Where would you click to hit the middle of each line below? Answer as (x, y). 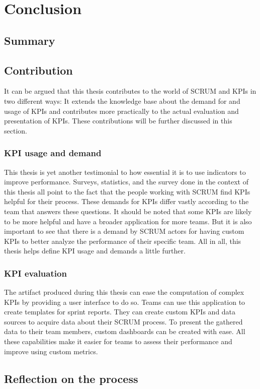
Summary (30, 40)
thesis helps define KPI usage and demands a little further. (95, 251)
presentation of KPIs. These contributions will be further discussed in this (118, 121)
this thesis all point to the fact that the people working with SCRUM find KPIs (127, 191)
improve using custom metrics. (51, 351)
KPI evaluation (35, 273)
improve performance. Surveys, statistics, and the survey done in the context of (126, 182)
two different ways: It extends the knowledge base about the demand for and (122, 101)
